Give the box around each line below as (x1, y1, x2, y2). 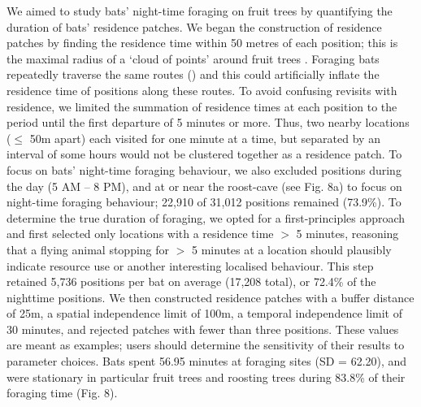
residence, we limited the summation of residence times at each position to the (7, 97, 397, 115)
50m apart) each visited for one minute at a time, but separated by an (29, 129, 380, 146)
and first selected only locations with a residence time (7, 225, 274, 242)
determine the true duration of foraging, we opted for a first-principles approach (7, 209, 406, 226)
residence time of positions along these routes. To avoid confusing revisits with (7, 81, 397, 98)
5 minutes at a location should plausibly (192, 240, 392, 258)
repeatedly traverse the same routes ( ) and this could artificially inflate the (7, 66, 380, 83)
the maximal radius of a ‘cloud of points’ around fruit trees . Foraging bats (7, 50, 380, 67)
